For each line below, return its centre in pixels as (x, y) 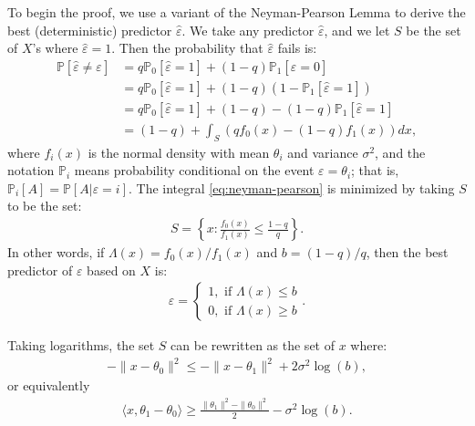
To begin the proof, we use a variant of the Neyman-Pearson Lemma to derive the (237, 12)
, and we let (357, 30)
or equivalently (49, 385)
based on (111, 270)
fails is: (297, 48)
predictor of (40, 270)
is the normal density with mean (179, 152)
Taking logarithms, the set (81, 345)
